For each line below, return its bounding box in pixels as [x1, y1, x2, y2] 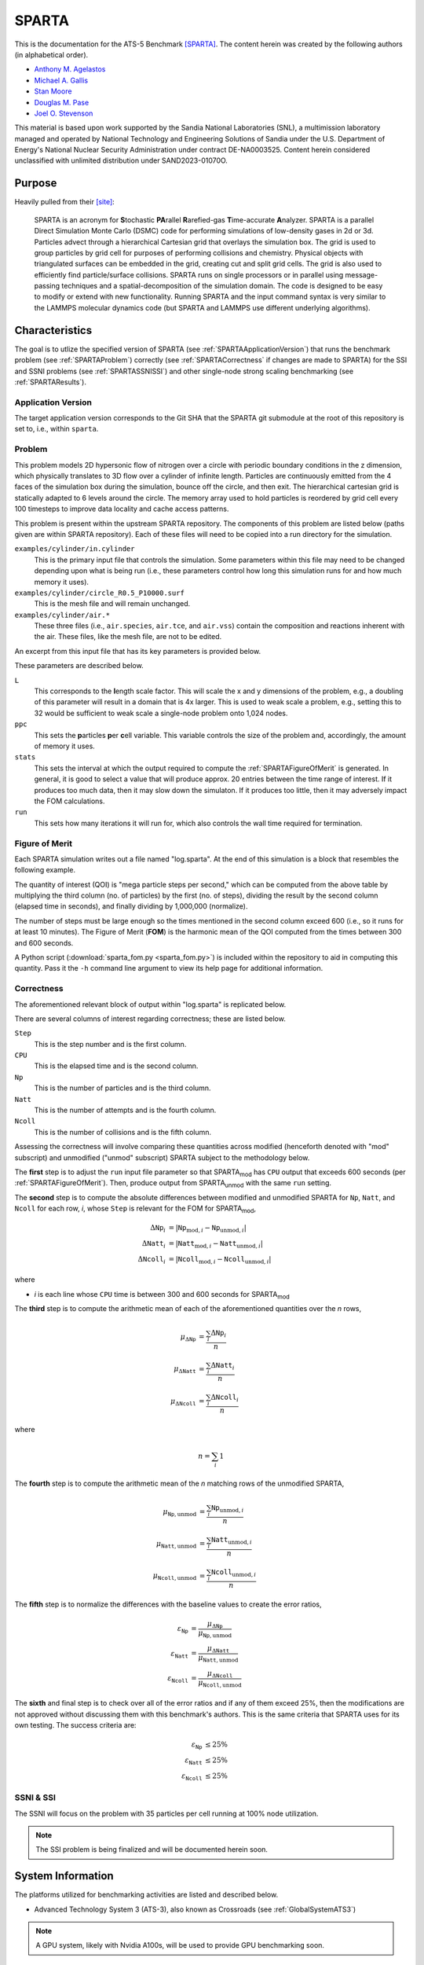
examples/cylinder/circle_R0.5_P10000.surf [14, 588, 185, 597]
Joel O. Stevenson [34, 108, 93, 118]
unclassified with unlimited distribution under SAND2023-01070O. [14, 156, 228, 165]
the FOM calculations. [34, 796, 105, 806]
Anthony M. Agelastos [34, 64, 106, 74]
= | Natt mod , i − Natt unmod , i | [168, 1239, 263, 1250]
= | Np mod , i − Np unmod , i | [168, 1223, 247, 1234]
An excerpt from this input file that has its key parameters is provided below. [14, 646, 261, 656]
